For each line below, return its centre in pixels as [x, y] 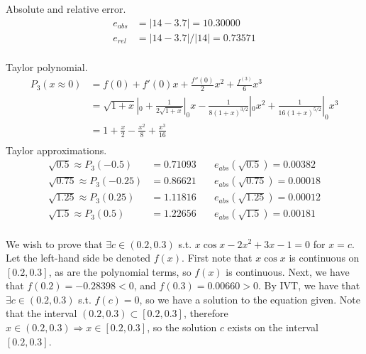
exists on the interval [273, 327]
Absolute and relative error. [66, 9]
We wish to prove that [54, 243]
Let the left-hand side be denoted [78, 258]
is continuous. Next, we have [288, 271]
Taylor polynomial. [47, 66]
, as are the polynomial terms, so [120, 271]
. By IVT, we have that [309, 285]
